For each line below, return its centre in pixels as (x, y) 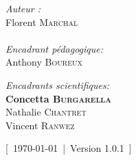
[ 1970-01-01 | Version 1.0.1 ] (69, 148)
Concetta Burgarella (58, 98)
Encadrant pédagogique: (55, 48)
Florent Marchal (42, 22)
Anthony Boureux (44, 62)
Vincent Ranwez (40, 125)
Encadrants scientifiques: (58, 84)
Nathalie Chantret (46, 112)
